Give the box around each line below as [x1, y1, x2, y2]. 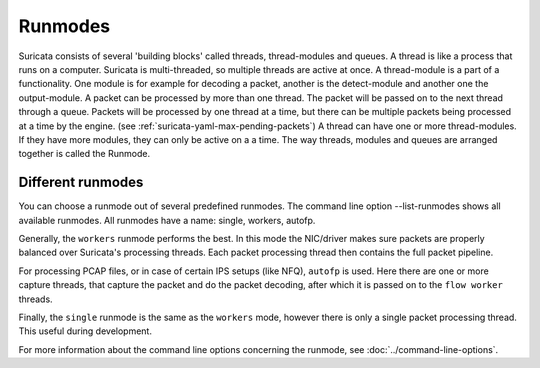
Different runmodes [18, 174, 144, 191]
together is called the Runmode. [18, 148, 150, 160]
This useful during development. [18, 325, 152, 337]
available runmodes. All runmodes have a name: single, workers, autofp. [18, 214, 316, 226]
